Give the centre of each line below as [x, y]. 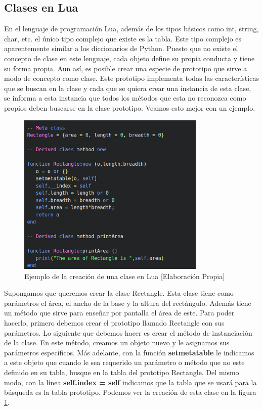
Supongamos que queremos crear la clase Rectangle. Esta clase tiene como [119, 293]
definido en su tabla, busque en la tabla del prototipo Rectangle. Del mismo [122, 372]
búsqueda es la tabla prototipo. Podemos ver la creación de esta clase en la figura [130, 392]
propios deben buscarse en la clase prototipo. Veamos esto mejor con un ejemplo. [130, 107]
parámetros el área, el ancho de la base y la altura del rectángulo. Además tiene [128, 303]
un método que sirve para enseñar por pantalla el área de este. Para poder [119, 313]
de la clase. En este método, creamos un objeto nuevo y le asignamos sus [117, 343]
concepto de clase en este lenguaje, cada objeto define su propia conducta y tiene [129, 58]
